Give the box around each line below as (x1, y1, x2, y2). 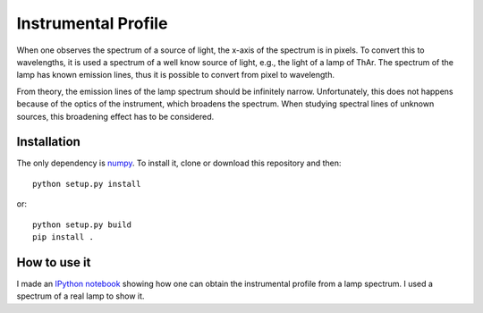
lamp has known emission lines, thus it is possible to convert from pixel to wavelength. (16, 70, 335, 80)
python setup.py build (32, 219, 132, 230)
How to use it (16, 255, 91, 270)
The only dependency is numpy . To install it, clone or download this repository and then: (16, 157, 342, 169)
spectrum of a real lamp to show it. (16, 291, 145, 301)
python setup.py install (32, 179, 141, 189)
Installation (16, 134, 80, 149)
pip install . (32, 232, 94, 241)
